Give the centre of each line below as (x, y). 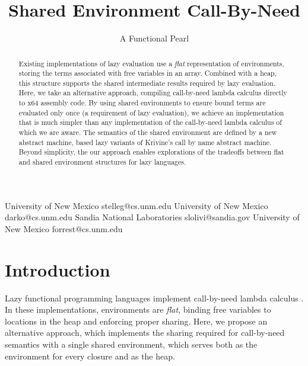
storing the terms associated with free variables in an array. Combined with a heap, (147, 73)
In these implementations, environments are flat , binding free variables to (138, 309)
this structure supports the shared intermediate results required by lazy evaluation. (147, 83)
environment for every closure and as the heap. (90, 356)
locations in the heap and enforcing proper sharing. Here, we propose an (136, 321)
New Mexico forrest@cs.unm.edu (64, 228)
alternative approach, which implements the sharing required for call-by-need (145, 333)
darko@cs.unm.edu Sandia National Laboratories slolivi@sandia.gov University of (152, 217)
